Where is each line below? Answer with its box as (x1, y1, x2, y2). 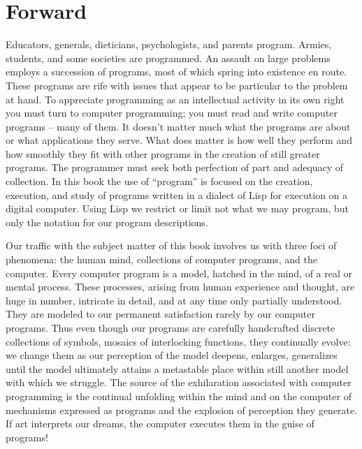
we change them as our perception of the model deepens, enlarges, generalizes (6, 348, 338, 362)
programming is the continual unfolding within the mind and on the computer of (6, 388, 352, 403)
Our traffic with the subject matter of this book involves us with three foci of (6, 238, 337, 253)
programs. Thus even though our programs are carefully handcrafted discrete (6, 321, 335, 334)
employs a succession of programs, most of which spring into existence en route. (6, 64, 347, 79)
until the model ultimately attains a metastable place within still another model (6, 361, 349, 376)
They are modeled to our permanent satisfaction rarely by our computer (6, 307, 315, 321)
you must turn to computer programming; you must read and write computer (6, 105, 338, 120)
